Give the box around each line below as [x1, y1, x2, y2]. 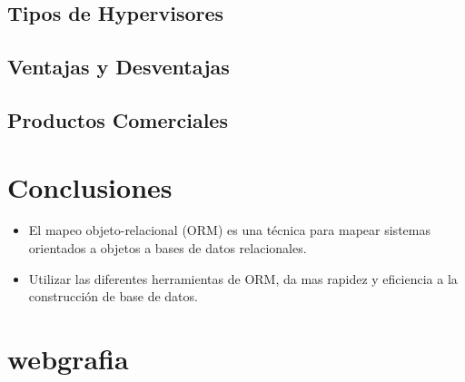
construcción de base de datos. [28, 287, 198, 306]
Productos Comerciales [7, 105, 228, 133]
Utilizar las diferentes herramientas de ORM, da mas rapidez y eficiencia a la [28, 269, 458, 288]
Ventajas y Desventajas [7, 53, 230, 81]
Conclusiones [7, 168, 173, 205]
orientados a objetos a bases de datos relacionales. [28, 239, 307, 258]
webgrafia [7, 340, 129, 377]
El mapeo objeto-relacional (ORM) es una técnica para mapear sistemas [28, 220, 430, 240]
